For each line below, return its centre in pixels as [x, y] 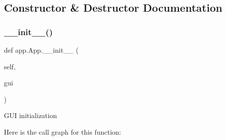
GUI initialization [31, 115]
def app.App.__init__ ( [41, 50]
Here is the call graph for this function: [63, 131]
